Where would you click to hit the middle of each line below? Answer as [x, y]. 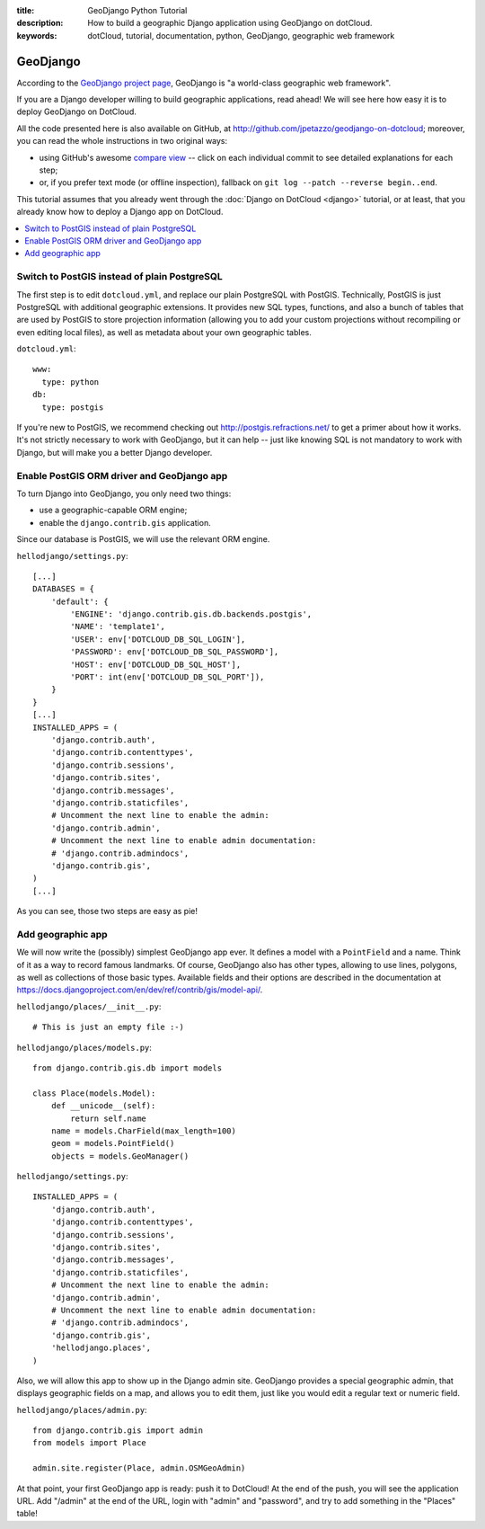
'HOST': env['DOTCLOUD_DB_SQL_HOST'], [156, 664]
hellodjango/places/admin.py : [82, 1409]
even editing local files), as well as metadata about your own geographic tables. [164, 332]
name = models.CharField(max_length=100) [144, 1131]
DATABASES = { [63, 589]
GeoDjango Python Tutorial [137, 10]
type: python [71, 382]
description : [40, 23]
